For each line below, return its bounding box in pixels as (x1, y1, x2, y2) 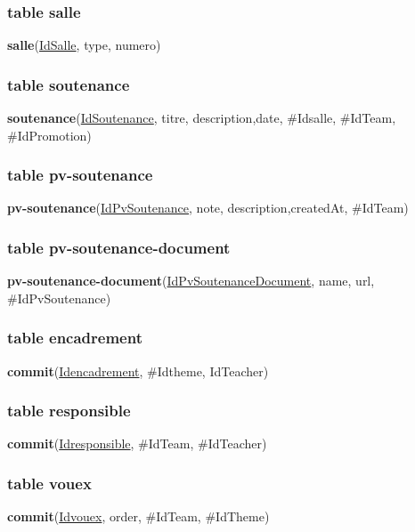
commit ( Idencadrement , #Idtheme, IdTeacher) (7, 361, 269, 380)
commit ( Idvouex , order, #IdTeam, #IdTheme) (7, 507, 270, 526)
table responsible (7, 399, 131, 422)
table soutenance (7, 73, 130, 95)
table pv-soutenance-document (7, 236, 231, 258)
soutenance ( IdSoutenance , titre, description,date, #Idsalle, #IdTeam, (7, 109, 396, 127)
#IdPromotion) (7, 125, 92, 144)
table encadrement (7, 326, 142, 349)
